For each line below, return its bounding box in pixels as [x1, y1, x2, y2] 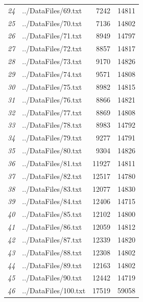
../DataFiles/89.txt [22, 259, 82, 270]
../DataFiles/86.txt [22, 222, 82, 232]
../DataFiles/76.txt [22, 94, 82, 105]
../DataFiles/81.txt [22, 157, 82, 168]
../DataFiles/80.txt [22, 145, 82, 156]
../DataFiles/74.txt [22, 68, 82, 79]
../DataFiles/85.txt [22, 209, 82, 219]
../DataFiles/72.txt [22, 43, 82, 54]
